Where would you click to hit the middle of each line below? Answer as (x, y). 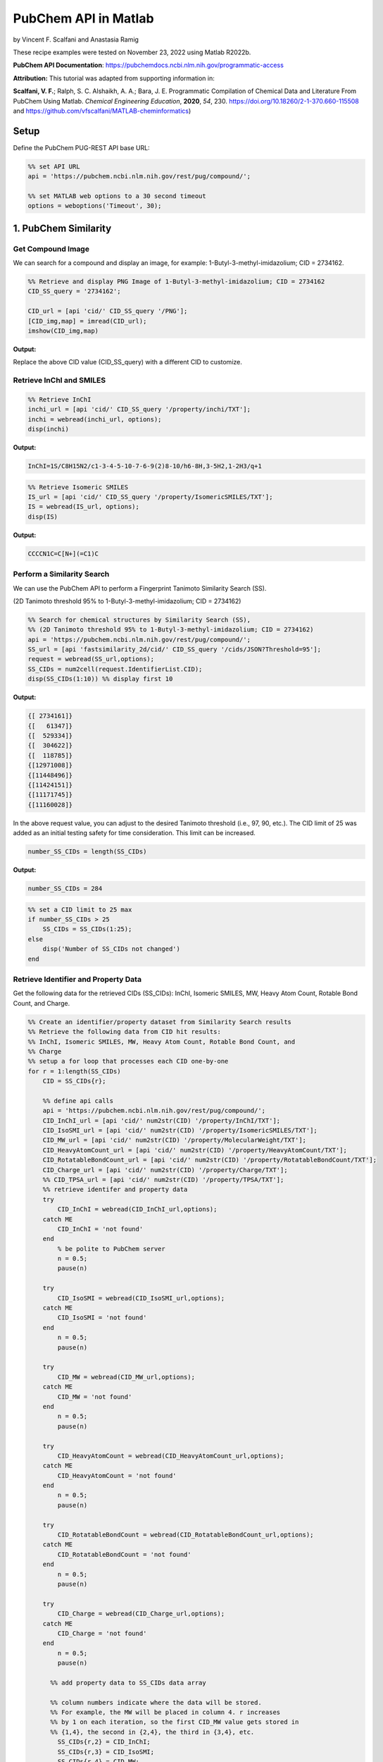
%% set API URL (54, 166)
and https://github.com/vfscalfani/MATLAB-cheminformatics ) (102, 111)
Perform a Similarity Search (61, 574)
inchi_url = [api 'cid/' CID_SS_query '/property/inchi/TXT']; (139, 409)
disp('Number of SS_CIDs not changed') (112, 949)
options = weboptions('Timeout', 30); (95, 206)
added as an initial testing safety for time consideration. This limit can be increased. (134, 833)
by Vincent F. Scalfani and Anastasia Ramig (76, 39)
